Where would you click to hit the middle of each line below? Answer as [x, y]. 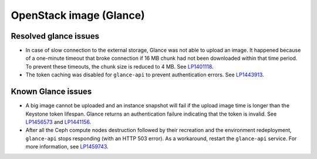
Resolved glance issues [55, 36]
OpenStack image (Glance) [78, 15]
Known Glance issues [51, 92]
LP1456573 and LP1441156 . [58, 122]
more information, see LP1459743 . [67, 147]
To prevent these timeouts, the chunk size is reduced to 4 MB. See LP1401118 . [119, 66]
